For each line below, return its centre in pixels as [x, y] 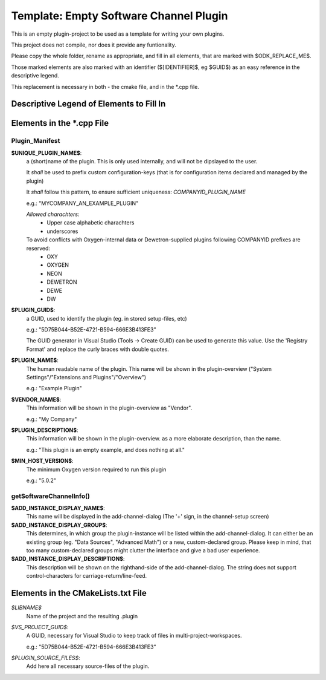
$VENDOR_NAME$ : [36, 399]
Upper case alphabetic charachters [91, 223]
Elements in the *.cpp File [60, 123]
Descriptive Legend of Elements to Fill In [88, 104]
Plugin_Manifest [36, 141]
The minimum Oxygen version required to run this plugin [96, 469]
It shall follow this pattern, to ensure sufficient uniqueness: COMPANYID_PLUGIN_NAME [136, 192]
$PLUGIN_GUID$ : [33, 310]
